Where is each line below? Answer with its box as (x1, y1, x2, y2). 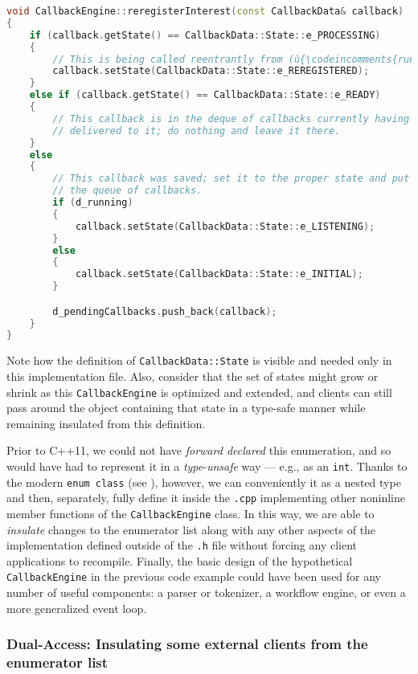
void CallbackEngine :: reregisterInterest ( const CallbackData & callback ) (6, 6, 404, 17)
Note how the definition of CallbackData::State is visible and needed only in (6, 352, 392, 369)
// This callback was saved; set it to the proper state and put (52, 173, 410, 185)
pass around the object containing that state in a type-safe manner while (6, 399, 366, 416)
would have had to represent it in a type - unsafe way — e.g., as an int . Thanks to (6, 457, 408, 474)
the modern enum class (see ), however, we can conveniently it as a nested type (6, 473, 401, 490)
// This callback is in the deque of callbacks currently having (52, 112, 410, 125)
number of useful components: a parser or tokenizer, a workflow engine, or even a (6, 584, 406, 601)
